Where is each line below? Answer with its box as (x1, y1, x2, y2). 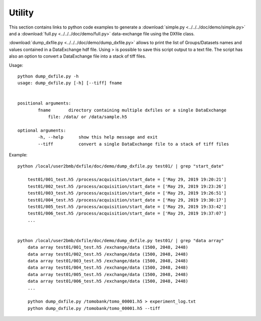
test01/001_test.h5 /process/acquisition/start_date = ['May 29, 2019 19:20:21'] (27, 177, 227, 183)
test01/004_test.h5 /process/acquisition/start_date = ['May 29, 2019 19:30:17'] (27, 197, 227, 203)
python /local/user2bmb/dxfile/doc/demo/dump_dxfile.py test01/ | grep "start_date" (17, 163, 224, 169)
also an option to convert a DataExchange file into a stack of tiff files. (9, 53, 146, 59)
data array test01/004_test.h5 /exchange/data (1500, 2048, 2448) (27, 265, 188, 271)
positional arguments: (17, 101, 72, 106)
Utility (9, 7, 34, 18)
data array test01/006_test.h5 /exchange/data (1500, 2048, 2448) (27, 278, 188, 284)
